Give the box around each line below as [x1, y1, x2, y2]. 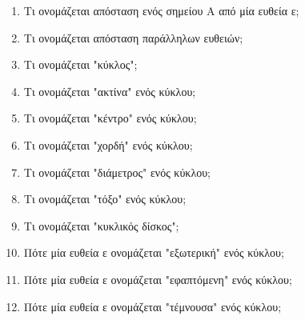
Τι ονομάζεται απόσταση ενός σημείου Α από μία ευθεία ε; [23, 2, 299, 18]
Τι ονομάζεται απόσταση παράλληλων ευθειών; [23, 29, 243, 46]
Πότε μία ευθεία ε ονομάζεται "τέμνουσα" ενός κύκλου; [23, 298, 282, 314]
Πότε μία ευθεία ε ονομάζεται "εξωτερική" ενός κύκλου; [23, 244, 284, 261]
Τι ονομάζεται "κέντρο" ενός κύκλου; [23, 110, 197, 126]
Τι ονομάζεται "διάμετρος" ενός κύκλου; [23, 163, 211, 180]
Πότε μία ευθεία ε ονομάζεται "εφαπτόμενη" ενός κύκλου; [23, 270, 292, 287]
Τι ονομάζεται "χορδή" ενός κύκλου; [23, 136, 193, 153]
